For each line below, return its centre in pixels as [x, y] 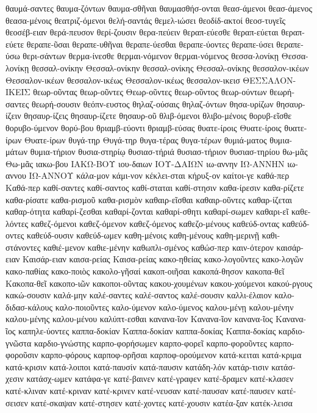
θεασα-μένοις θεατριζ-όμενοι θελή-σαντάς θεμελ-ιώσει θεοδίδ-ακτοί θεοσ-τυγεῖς [146, 20]
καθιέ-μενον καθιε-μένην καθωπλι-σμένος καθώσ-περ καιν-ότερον [158, 247]
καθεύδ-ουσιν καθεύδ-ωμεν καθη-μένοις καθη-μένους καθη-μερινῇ [143, 235]
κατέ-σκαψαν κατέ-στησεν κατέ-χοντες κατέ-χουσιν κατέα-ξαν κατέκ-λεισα [162, 402]
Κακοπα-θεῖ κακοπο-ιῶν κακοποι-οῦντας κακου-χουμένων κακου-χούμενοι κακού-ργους [159, 283]
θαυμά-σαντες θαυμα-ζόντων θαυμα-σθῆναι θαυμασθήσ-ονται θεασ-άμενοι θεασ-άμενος [159, 8]
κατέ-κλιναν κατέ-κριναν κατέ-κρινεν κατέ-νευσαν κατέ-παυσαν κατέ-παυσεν [140, 390]
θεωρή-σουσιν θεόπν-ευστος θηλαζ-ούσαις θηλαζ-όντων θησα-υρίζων [152, 103]
